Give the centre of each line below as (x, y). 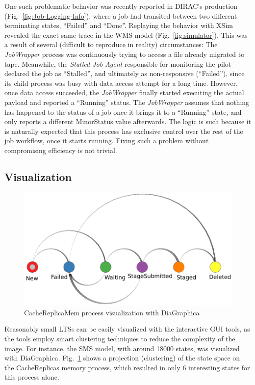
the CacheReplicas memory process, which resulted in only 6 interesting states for (127, 367)
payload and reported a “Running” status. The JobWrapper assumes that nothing (127, 102)
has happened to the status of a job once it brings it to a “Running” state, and (123, 112)
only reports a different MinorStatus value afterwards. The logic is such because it (128, 121)
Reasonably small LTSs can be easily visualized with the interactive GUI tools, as (127, 329)
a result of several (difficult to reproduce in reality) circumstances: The (111, 44)
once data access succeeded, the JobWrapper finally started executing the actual (124, 92)
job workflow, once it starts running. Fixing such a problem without (107, 141)
